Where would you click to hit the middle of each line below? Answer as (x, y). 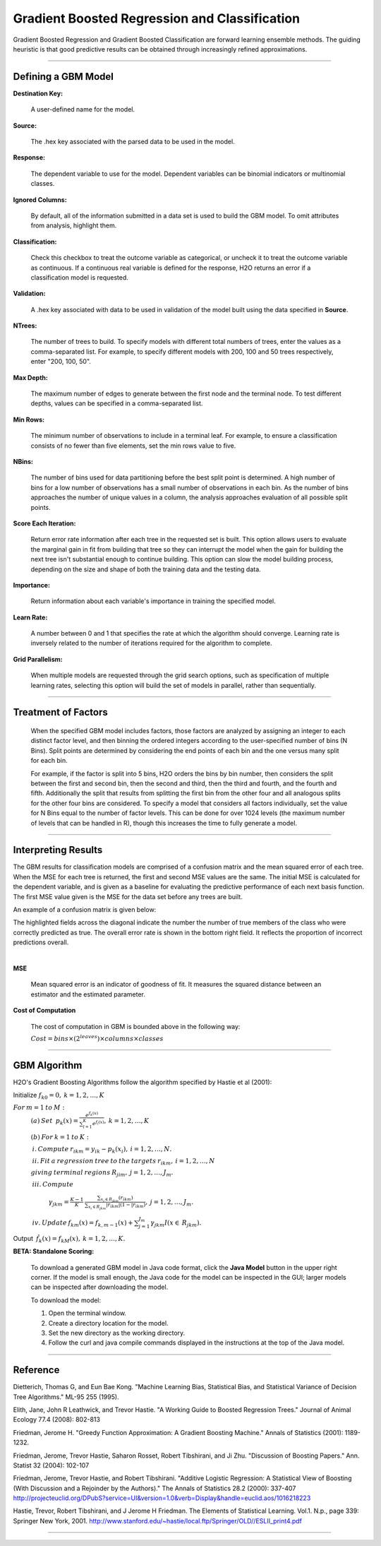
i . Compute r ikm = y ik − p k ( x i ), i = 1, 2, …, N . (102, 1150)
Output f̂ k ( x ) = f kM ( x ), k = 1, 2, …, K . (69, 1239)
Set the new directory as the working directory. (117, 1333)
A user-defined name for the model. (83, 109)
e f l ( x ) (98, 1123)
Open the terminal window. (87, 1313)
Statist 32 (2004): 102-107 (51, 1465)
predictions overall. (41, 942)
